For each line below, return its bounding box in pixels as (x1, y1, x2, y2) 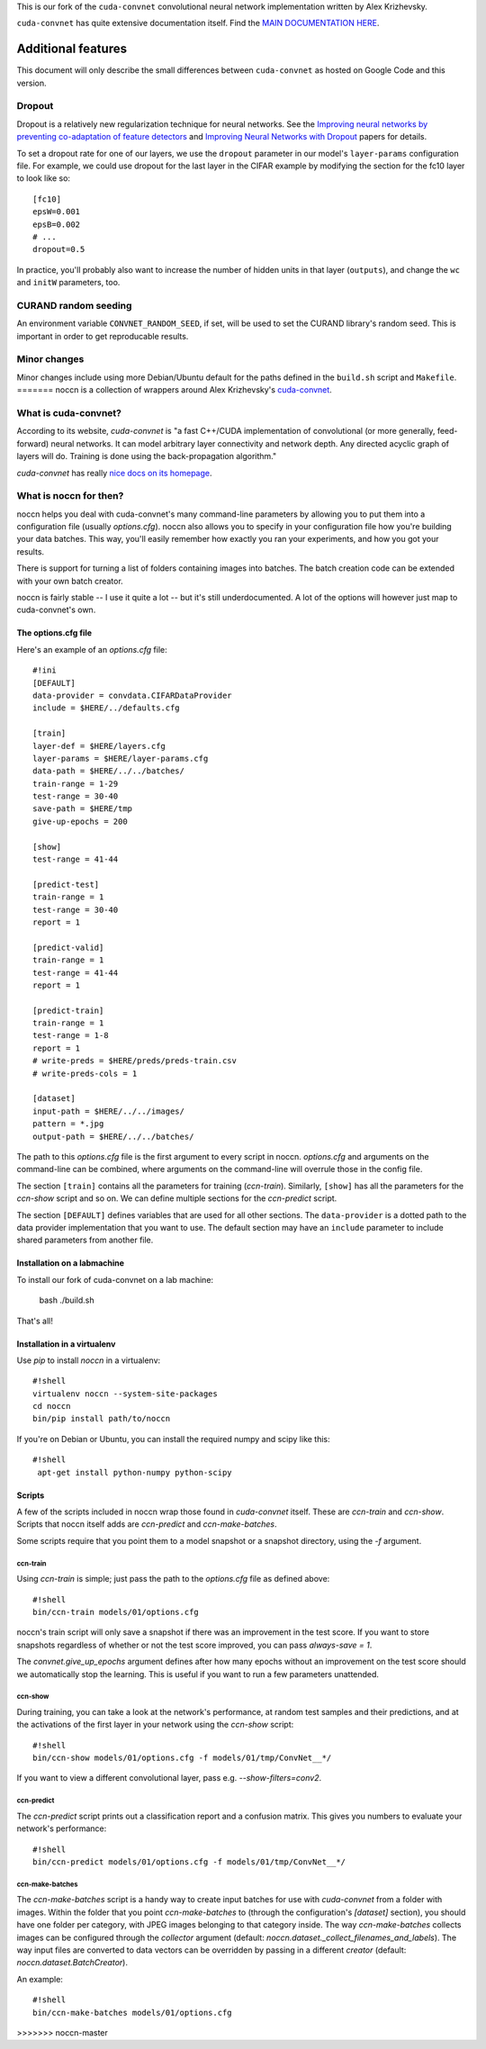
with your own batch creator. (16, 575, 123, 586)
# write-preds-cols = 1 (32, 1068, 138, 1079)
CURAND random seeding (16, 299, 132, 311)
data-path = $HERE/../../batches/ (32, 766, 184, 776)
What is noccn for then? (16, 490, 124, 502)
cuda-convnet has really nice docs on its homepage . (16, 467, 212, 478)
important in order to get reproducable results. (16, 330, 189, 341)
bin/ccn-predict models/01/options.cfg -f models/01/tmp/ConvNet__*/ (32, 1857, 346, 1867)
